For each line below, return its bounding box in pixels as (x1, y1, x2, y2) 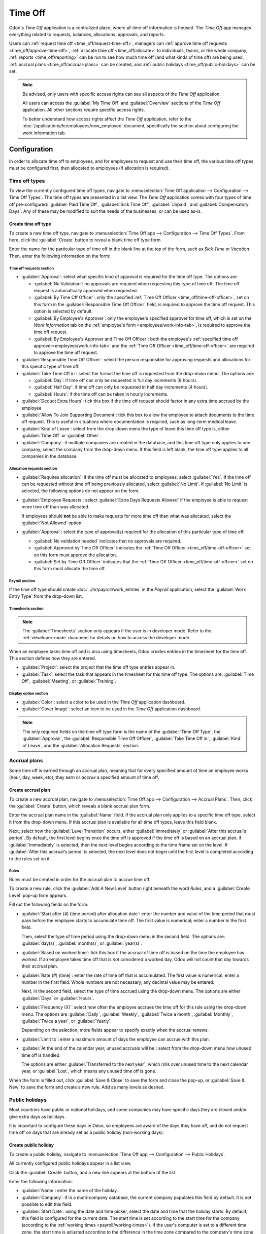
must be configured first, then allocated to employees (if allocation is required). (9, 165, 170, 171)
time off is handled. (21, 1052, 61, 1058)
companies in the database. (21, 453, 78, 459)
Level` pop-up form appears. (9, 892, 67, 898)
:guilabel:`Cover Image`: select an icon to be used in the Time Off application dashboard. (21, 706, 201, 712)
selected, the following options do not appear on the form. (21, 488, 140, 494)
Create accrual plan (9, 787, 50, 793)
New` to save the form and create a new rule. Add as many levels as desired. (9, 1084, 165, 1090)
